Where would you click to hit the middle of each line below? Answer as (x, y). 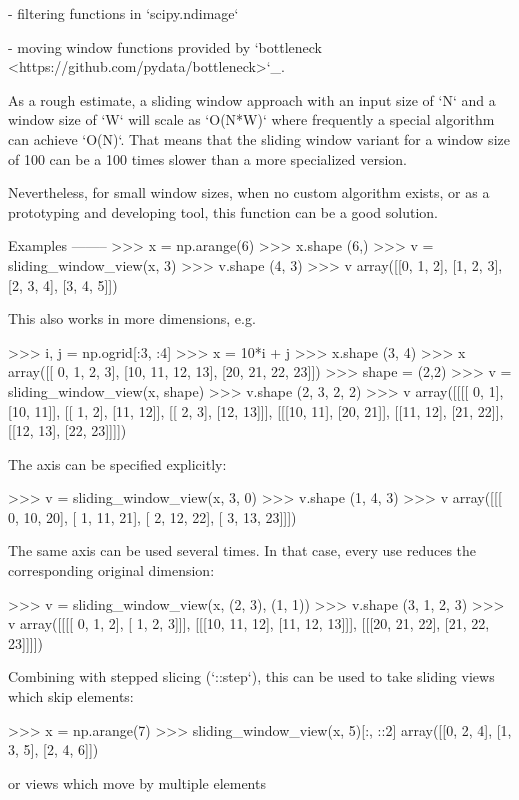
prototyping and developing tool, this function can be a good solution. (223, 211)
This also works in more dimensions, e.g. (132, 318)
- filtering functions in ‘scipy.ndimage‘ (123, 13)
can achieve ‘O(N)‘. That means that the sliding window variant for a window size (259, 138)
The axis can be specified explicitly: (117, 463)
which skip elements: (71, 696)
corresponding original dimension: (111, 570)
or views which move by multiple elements (137, 782)
